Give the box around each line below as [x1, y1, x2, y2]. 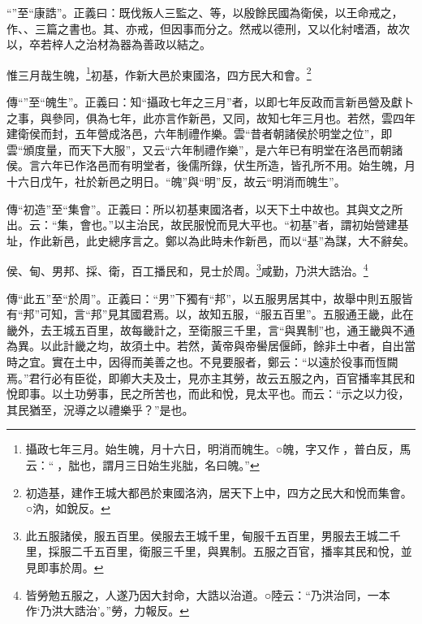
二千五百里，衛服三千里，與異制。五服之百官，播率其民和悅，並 [71, 543, 412, 560]
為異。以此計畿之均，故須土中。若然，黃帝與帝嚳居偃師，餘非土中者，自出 [6, 337, 404, 354]
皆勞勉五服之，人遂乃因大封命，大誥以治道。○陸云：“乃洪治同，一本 [25, 586, 390, 603]
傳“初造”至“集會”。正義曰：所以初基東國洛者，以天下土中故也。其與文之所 [6, 200, 403, 217]
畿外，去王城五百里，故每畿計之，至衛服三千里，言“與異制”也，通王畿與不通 [6, 321, 416, 338]
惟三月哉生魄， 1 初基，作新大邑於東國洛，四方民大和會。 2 [6, 63, 312, 83]
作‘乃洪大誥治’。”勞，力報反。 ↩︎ [25, 602, 189, 619]
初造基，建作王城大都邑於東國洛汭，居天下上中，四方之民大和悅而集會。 [25, 483, 412, 500]
